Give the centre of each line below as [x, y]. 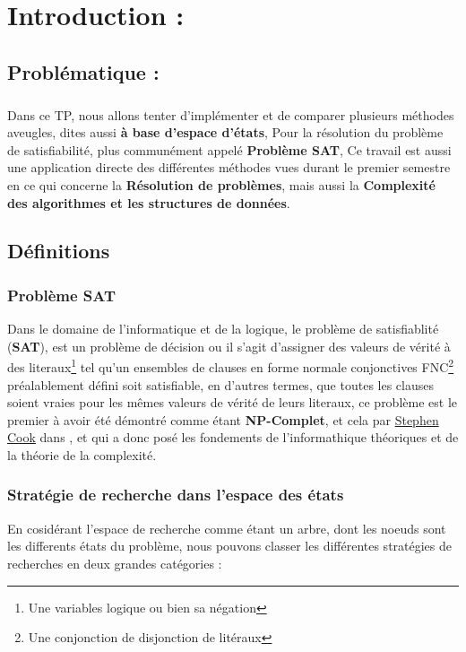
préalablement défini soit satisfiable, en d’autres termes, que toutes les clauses [220, 384]
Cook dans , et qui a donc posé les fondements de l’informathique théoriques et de [233, 437]
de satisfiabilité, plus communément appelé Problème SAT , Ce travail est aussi [229, 149]
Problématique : [83, 71]
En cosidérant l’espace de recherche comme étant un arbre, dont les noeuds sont [227, 528]
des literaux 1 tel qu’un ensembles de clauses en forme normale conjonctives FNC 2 [231, 365]
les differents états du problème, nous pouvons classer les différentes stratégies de [230, 546]
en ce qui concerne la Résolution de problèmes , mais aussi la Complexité [221, 184]
